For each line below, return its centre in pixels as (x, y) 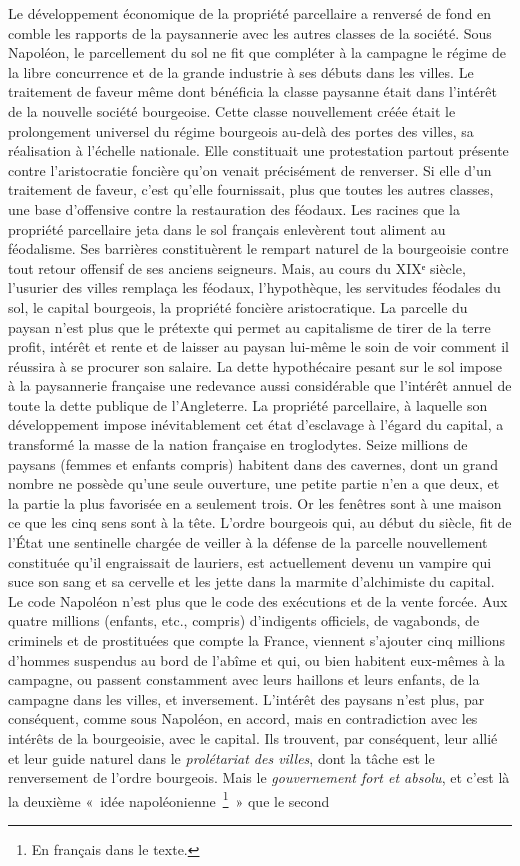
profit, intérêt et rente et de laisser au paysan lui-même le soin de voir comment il (258, 346)
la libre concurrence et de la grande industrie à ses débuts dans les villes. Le (241, 71)
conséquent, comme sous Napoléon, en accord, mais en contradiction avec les (243, 718)
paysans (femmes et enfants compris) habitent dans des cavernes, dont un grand (253, 463)
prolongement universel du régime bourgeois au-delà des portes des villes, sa (241, 130)
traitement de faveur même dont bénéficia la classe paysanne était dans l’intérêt (252, 91)
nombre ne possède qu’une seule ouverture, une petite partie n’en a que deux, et (254, 483)
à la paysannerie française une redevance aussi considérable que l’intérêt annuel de (260, 385)
